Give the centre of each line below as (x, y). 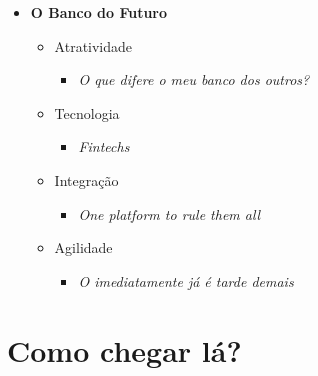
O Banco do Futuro (99, 12)
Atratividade (93, 45)
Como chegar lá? (124, 349)
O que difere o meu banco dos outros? (194, 79)
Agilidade (83, 247)
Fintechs (104, 146)
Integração (86, 179)
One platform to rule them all (169, 213)
